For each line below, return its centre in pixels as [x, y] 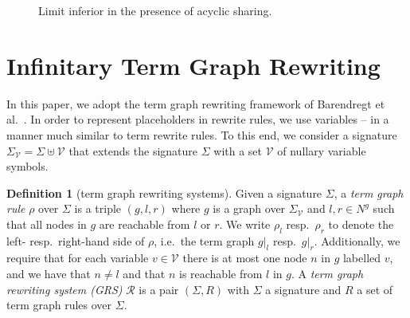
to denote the [361, 224]
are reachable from [144, 224]
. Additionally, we [357, 240]
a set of [375, 289]
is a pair [159, 289]
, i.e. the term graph [204, 240]
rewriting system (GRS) [64, 289]
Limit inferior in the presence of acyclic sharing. [155, 10]
